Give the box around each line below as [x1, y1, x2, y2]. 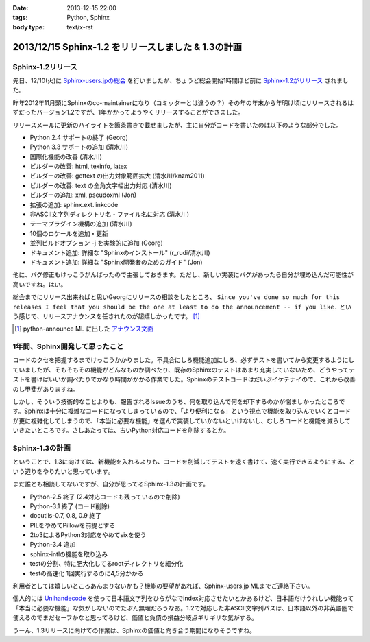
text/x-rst [66, 23, 93, 31]
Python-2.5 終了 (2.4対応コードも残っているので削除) [29, 492, 181, 501]
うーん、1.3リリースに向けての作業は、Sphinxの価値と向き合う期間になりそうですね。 [12, 626, 256, 634]
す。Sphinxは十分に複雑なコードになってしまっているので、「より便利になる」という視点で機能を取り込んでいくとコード [12, 407, 351, 415]
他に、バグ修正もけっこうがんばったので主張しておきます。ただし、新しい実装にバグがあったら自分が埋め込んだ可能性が [12, 271, 354, 279]
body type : [12, 23, 45, 31]
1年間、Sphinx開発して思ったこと [12, 342, 124, 351]
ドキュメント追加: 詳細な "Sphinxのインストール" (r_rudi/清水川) [29, 248, 210, 257]
